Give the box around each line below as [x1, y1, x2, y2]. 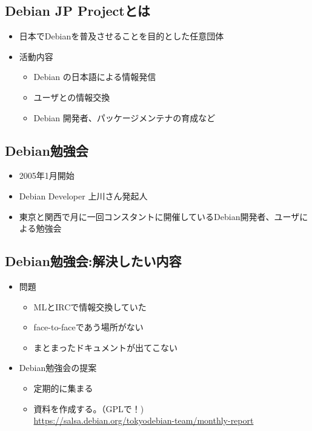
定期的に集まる [33, 381, 93, 394]
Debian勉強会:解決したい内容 [5, 252, 182, 270]
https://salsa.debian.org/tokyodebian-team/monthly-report [33, 414, 254, 427]
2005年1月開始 [19, 169, 75, 182]
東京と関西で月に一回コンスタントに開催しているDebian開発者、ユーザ [19, 210, 300, 222]
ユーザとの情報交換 [33, 90, 110, 103]
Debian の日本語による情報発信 [33, 70, 156, 83]
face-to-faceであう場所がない [33, 321, 144, 333]
